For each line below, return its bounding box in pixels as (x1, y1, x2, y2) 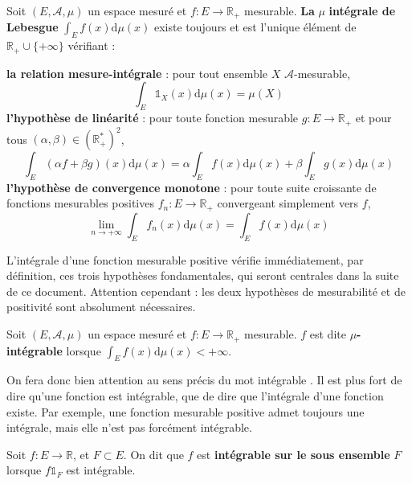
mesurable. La (244, 2, 315, 18)
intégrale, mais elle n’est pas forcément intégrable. (6, 419, 252, 436)
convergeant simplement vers (217, 195, 359, 211)
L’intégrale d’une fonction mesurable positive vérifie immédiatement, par (6, 251, 364, 268)
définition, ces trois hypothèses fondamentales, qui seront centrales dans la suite (6, 267, 399, 284)
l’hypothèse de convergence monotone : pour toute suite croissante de (6, 178, 377, 195)
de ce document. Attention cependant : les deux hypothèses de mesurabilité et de (6, 282, 406, 299)
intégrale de (328, 2, 396, 18)
